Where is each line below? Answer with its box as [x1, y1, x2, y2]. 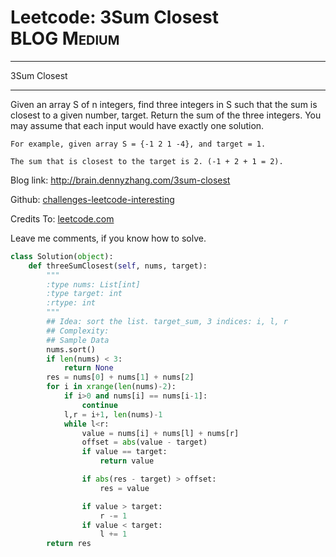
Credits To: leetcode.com [10, 212, 115, 225]
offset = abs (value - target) [81, 437, 208, 448]
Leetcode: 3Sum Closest [10, 6, 219, 29]
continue [81, 400, 118, 410]
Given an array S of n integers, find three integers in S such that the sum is [10, 98, 318, 110]
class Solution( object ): [10, 251, 114, 261]
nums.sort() [46, 344, 97, 355]
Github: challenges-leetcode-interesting [10, 193, 175, 205]
